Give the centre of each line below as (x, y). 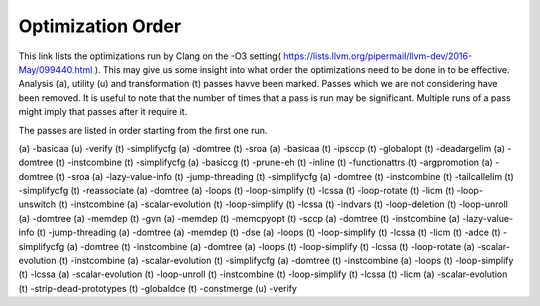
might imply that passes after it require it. (103, 112)
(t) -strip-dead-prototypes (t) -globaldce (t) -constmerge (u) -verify (157, 288)
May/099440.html (55, 69)
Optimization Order (100, 26)
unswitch (37, 204)
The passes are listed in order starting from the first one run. (143, 130)
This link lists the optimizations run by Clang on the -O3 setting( (150, 56)
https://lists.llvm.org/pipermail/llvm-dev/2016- (378, 56)
